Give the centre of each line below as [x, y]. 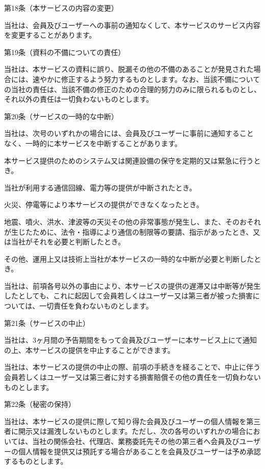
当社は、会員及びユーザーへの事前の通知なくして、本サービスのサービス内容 [132, 25]
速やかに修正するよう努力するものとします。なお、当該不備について [146, 79]
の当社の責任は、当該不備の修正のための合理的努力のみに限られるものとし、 [132, 89]
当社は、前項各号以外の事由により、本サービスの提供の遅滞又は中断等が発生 [132, 285]
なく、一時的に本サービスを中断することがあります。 [93, 143]
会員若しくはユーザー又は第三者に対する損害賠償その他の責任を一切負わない [132, 377]
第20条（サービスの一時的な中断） [61, 116]
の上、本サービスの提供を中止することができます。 [89, 350]
